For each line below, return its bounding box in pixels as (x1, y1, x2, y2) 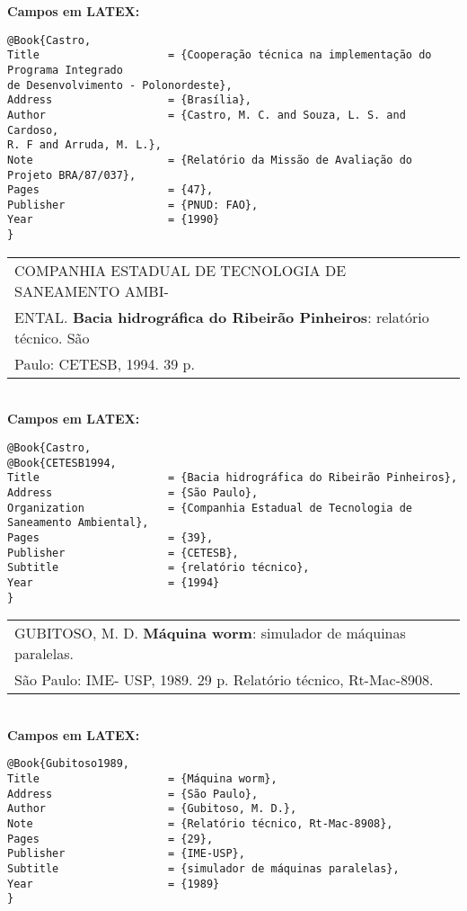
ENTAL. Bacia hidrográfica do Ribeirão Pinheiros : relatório (14, 306, 429, 327)
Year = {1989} (7, 877, 220, 890)
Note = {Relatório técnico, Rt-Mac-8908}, (7, 817, 393, 830)
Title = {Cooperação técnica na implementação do (7, 49, 432, 62)
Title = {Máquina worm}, (7, 773, 278, 786)
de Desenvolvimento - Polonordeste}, (7, 78, 233, 92)
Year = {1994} (7, 576, 220, 589)
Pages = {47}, (7, 183, 214, 197)
